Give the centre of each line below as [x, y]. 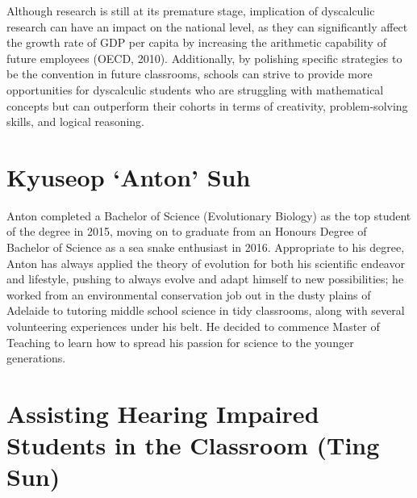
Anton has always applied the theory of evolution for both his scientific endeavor [206, 263]
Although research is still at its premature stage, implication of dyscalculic [191, 10]
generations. [36, 358]
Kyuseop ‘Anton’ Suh [129, 176]
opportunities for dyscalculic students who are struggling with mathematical [195, 89]
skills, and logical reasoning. [76, 121]
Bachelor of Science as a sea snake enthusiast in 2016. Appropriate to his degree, [206, 247]
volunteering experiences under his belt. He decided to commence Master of [193, 326]
